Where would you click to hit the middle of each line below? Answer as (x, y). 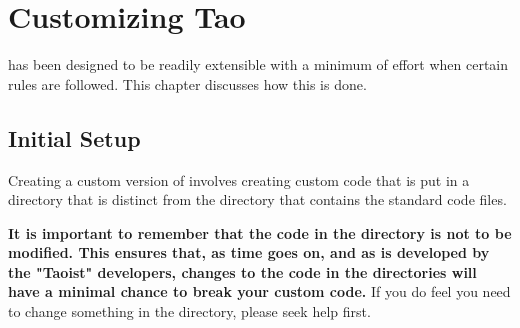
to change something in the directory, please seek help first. (189, 311)
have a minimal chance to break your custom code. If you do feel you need (259, 291)
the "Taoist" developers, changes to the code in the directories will (242, 271)
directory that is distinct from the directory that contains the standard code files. (257, 199)
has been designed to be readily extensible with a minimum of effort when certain (258, 64)
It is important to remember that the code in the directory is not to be (260, 232)
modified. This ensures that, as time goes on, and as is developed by (249, 252)
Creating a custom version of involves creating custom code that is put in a (239, 179)
